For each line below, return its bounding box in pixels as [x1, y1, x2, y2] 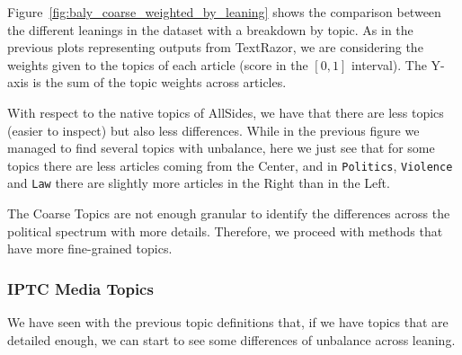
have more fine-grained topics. [7, 239, 173, 258]
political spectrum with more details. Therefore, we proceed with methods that [7, 221, 443, 240]
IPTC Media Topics [7, 277, 154, 299]
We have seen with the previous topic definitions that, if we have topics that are [7, 313, 449, 332]
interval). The [351, 55, 427, 74]
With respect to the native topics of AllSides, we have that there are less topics [7, 102, 444, 121]
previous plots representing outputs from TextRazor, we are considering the [7, 38, 423, 57]
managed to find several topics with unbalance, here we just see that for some [7, 138, 435, 157]
